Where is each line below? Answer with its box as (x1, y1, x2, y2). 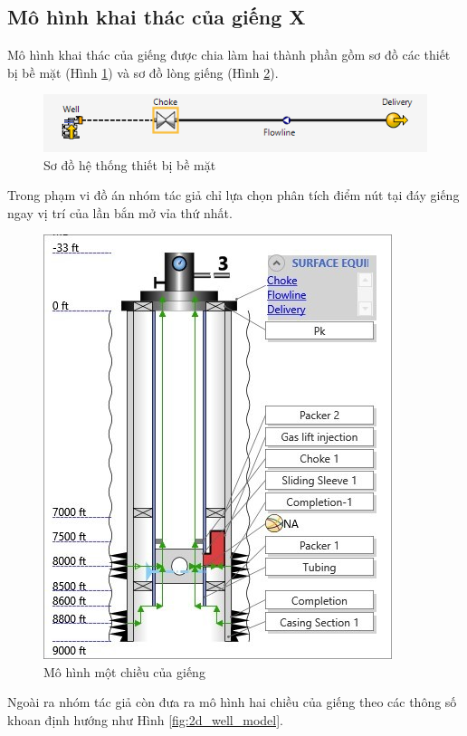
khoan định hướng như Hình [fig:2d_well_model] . (7, 711, 283, 730)
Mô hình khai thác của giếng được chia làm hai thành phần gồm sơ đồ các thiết (7, 45, 451, 64)
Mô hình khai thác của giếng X (7, 3, 306, 31)
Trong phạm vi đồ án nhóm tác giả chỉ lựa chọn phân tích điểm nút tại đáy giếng (7, 186, 460, 205)
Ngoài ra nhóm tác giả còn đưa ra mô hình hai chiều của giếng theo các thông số (7, 693, 457, 712)
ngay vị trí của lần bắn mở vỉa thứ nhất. (7, 203, 233, 222)
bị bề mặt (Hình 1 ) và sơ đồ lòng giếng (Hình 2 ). (7, 62, 279, 81)
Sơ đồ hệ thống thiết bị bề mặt (43, 155, 216, 174)
